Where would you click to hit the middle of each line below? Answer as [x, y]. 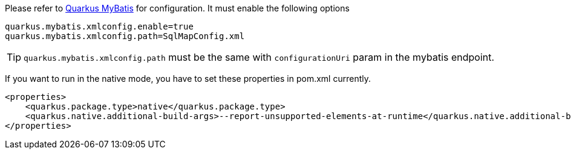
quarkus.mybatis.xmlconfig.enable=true [99, 26]
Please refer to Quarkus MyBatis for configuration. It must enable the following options [177, 8]
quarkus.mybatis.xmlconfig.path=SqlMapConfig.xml [125, 36]
